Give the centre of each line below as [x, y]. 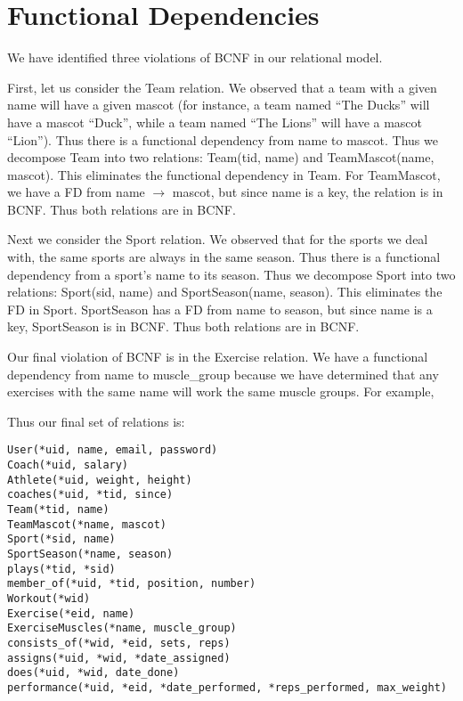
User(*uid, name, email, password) [113, 450]
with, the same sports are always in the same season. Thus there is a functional [224, 257]
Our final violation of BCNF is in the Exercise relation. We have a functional [218, 357]
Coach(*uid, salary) [68, 465]
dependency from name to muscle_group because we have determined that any [223, 374]
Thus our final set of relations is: [96, 421]
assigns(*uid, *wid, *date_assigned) [119, 658]
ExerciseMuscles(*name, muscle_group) [122, 628]
